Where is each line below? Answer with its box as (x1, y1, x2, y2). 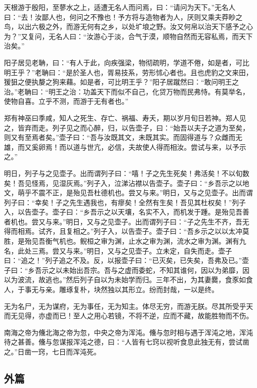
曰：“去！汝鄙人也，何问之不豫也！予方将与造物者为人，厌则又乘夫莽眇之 (4, 11, 243, 22)
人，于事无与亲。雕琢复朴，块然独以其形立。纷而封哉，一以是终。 (4, 284, 218, 295)
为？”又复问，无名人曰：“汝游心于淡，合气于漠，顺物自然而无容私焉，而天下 (4, 31, 253, 41)
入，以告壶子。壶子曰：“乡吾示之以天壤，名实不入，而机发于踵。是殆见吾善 (4, 207, 250, 217)
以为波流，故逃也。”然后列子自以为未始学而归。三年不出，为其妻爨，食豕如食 (4, 274, 253, 285)
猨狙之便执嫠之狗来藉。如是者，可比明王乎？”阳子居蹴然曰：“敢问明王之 (4, 77, 239, 87)
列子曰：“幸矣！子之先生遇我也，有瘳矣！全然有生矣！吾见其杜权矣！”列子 (4, 197, 246, 207)
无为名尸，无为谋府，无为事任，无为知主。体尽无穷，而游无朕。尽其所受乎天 (4, 301, 253, 311)
